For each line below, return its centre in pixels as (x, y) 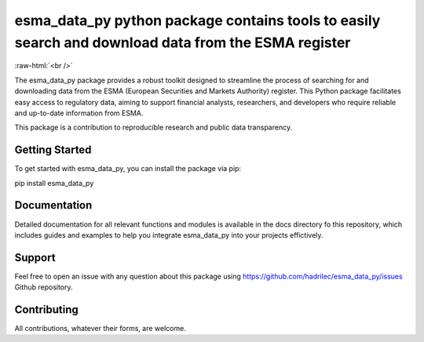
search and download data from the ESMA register (183, 42)
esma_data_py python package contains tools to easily (197, 20)
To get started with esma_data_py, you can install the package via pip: (128, 169)
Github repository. (44, 287)
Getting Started (53, 150)
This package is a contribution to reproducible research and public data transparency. (154, 127)
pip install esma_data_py (54, 183)
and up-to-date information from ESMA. (79, 113)
